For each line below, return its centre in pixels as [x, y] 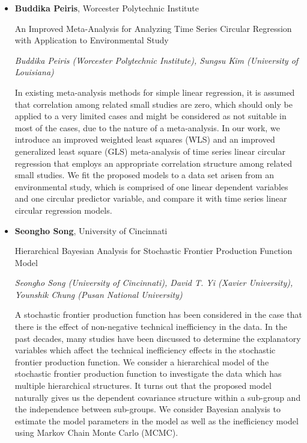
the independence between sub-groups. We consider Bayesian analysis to [147, 409]
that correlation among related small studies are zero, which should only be [153, 104]
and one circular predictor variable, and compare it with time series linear [151, 198]
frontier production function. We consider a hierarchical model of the [142, 361]
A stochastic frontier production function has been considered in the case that [158, 314]
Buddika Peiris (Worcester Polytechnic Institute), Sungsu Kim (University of [157, 60]
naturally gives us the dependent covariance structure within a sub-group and [158, 397]
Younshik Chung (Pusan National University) [99, 294]
